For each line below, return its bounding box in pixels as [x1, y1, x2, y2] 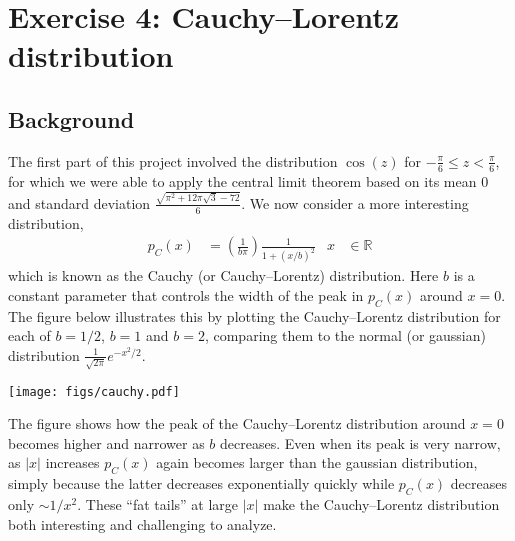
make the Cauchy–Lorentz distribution [263, 493, 500, 514]
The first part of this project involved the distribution [8, 150, 338, 171]
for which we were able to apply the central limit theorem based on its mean [8, 170, 477, 191]
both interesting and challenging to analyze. [8, 513, 277, 534]
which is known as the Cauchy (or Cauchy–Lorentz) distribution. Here [8, 265, 439, 286]
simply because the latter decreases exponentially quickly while [8, 473, 395, 494]
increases [45, 452, 100, 473]
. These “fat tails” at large [77, 493, 239, 514]
